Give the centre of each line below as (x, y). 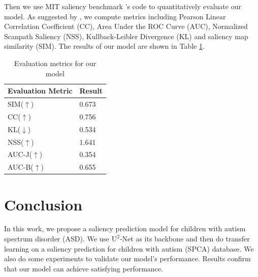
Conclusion (43, 204)
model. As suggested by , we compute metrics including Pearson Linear (115, 16)
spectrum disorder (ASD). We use (57, 239)
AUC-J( (20, 154)
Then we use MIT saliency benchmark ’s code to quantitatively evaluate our (123, 6)
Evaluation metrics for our (55, 63)
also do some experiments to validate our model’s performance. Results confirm (127, 258)
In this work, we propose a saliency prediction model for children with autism (125, 228)
